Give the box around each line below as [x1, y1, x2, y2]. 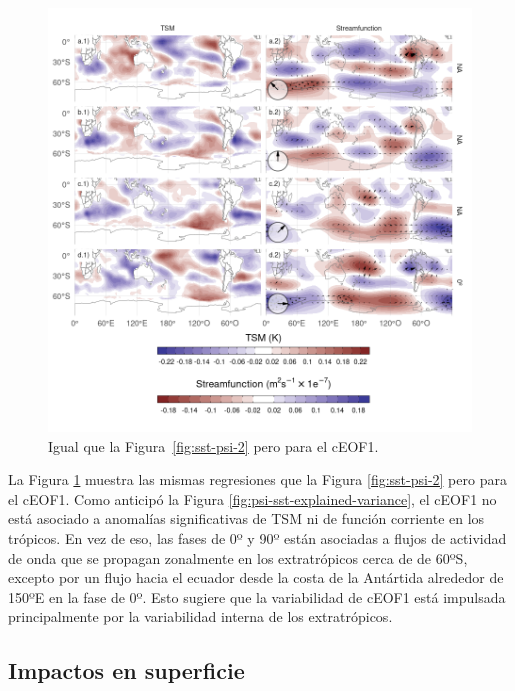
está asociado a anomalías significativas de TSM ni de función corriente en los [8, 508, 485, 529]
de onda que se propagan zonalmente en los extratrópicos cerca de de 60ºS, [8, 547, 468, 568]
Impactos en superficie [8, 655, 245, 686]
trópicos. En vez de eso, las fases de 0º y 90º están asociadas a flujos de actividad [8, 527, 507, 548]
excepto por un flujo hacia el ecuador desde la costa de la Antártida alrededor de [8, 567, 504, 588]
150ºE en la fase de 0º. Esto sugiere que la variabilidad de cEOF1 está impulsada [8, 586, 506, 607]
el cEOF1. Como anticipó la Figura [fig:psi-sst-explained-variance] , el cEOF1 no [8, 488, 497, 509]
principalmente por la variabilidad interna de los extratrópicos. [8, 606, 393, 627]
